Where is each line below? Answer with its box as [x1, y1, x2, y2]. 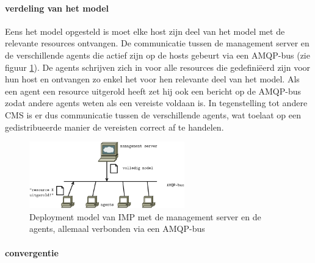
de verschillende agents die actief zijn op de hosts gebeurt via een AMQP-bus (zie [5, 48, 310, 61]
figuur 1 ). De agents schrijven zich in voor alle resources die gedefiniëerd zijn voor [5, 60, 311, 73]
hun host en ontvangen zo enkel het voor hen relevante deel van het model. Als [5, 73, 300, 85]
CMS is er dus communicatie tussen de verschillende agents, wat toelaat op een [5, 108, 302, 121]
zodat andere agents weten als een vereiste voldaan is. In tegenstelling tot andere [5, 96, 308, 109]
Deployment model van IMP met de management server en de [29, 210, 261, 223]
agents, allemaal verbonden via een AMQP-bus [29, 222, 205, 235]
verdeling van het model [5, 1, 109, 14]
